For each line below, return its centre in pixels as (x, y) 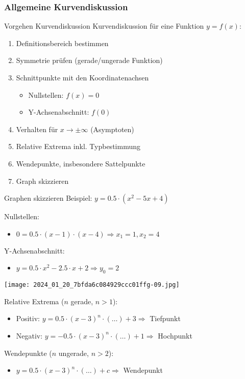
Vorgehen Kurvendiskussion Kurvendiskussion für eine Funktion (104, 26)
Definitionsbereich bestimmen (62, 43)
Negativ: (29, 335)
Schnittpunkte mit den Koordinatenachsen (82, 77)
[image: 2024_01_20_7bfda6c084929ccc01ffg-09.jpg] (92, 285)
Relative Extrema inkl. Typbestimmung (78, 146)
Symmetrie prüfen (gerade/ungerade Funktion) (89, 60)
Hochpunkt (175, 335)
